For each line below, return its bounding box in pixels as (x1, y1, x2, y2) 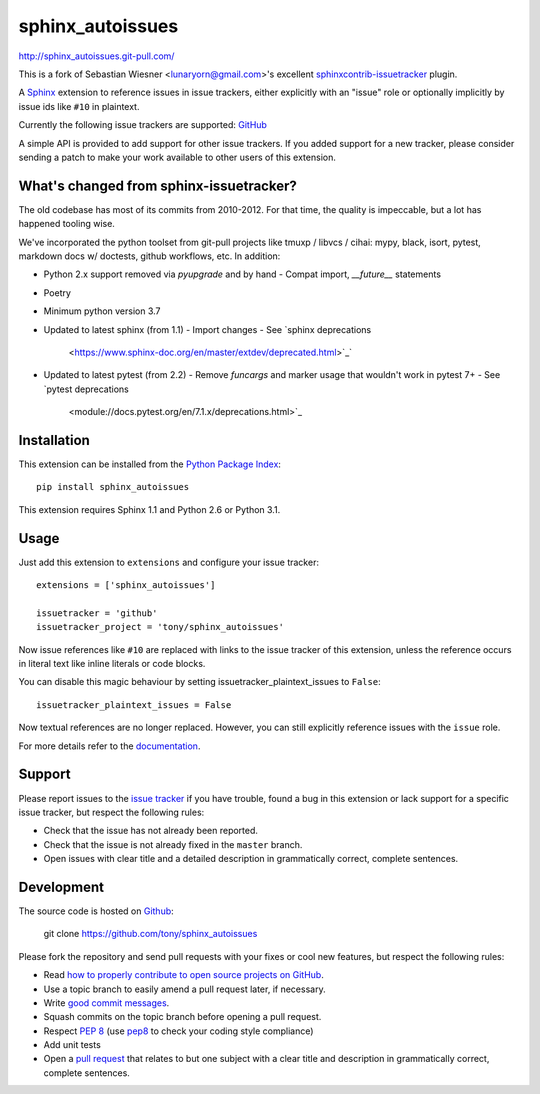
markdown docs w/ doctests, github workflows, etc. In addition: (18, 250, 281, 262)
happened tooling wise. (18, 218, 115, 230)
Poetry (43, 286, 72, 299)
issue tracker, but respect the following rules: (18, 806, 205, 818)
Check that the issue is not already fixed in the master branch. (43, 838, 303, 850)
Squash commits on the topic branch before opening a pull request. (43, 1011, 322, 1023)
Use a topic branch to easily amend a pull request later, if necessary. (43, 983, 326, 995)
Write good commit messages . (43, 996, 170, 1009)
